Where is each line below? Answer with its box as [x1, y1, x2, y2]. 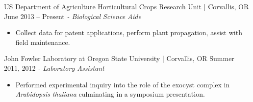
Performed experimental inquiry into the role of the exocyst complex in [15, 79, 230, 89]
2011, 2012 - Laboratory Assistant [4, 62, 104, 73]
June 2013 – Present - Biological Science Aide [4, 11, 141, 21]
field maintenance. [15, 37, 70, 47]
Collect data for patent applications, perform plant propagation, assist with [15, 27, 242, 38]
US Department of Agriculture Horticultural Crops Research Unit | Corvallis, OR [4, 1, 249, 11]
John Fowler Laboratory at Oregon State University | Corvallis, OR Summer [4, 53, 234, 63]
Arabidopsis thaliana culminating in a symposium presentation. [15, 89, 205, 99]
